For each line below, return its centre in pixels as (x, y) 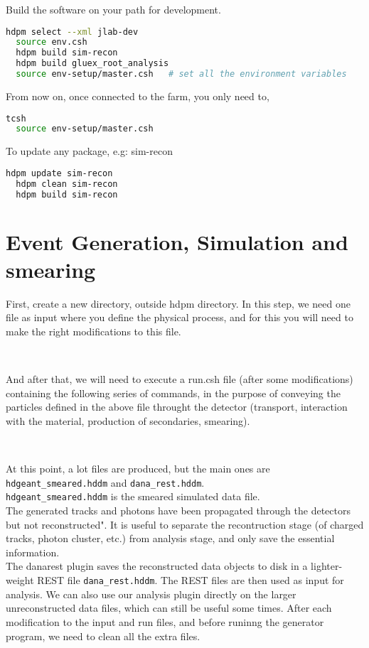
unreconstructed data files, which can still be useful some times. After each (169, 608)
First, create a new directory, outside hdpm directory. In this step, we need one (178, 303)
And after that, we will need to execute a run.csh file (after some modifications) (180, 379)
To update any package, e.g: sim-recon (89, 151)
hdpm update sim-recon (59, 173)
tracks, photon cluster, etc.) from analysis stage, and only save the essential (170, 538)
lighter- (327, 566)
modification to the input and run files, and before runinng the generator (165, 621)
